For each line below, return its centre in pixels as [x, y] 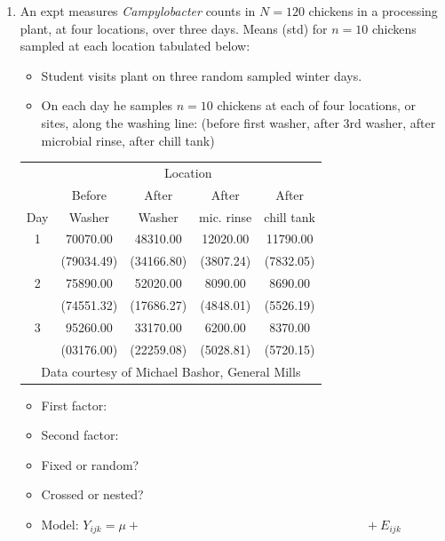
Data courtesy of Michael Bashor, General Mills [171, 371]
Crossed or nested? [92, 494]
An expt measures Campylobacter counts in [138, 11]
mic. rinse [226, 216]
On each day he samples [107, 105]
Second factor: [80, 435]
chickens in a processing [373, 11]
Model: [60, 524]
